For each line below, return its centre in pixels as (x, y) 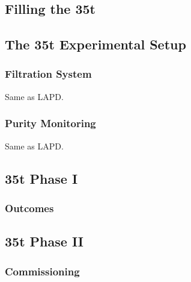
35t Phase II (44, 241)
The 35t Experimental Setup (95, 44)
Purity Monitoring (50, 123)
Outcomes (29, 208)
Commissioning (42, 271)
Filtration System (48, 74)
